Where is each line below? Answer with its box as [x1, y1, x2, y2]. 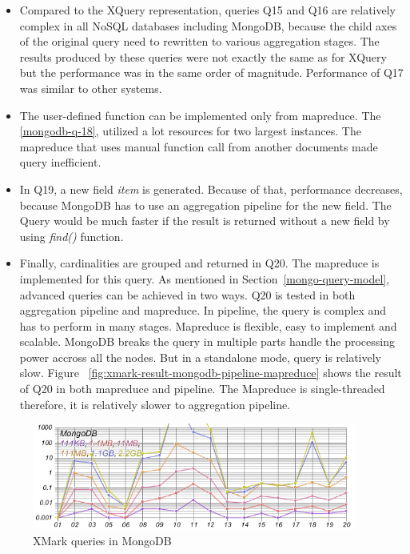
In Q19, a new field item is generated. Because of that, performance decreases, [19, 180, 403, 197]
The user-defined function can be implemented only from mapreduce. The [19, 106, 381, 123]
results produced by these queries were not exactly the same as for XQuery [19, 48, 387, 65]
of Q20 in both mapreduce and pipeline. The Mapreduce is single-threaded [19, 380, 385, 397]
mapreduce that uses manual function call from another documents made [19, 138, 378, 155]
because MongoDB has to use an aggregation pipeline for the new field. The [19, 196, 392, 213]
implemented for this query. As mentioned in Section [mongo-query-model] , [19, 270, 390, 287]
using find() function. [19, 227, 124, 244]
